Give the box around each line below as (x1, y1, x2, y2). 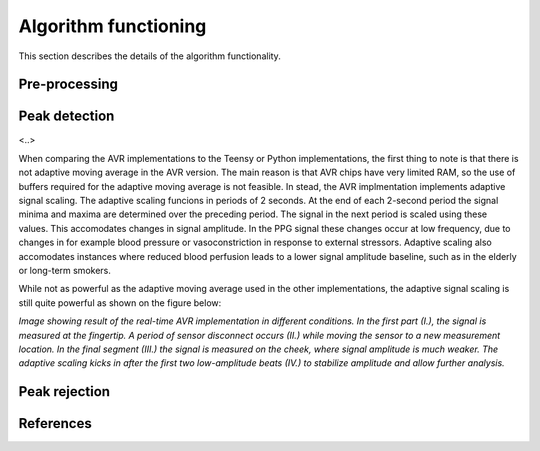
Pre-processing (18, 76, 119, 93)
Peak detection (18, 108, 115, 125)
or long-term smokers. (18, 264, 112, 276)
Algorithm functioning (18, 15, 207, 37)
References (18, 415, 92, 432)
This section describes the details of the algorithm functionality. (18, 50, 282, 62)
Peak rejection (18, 383, 110, 400)
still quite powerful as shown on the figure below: (18, 296, 222, 309)
